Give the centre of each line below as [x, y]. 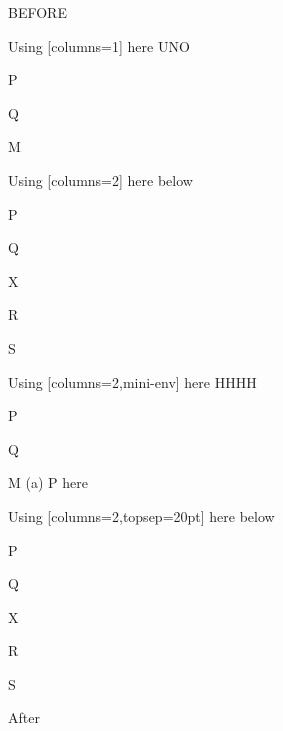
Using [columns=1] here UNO [99, 45]
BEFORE [37, 12]
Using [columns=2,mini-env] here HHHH [132, 381]
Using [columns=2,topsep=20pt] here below [141, 515]
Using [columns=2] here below [100, 179]
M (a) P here [48, 482]
